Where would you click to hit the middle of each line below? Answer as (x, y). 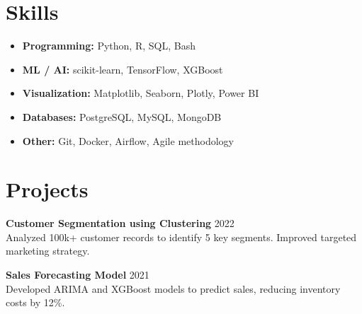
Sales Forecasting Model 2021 (78, 274)
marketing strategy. (48, 251)
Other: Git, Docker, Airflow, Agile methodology (128, 140)
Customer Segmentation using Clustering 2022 (120, 223)
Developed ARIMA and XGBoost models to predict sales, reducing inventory (173, 288)
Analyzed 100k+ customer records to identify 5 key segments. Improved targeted (181, 237)
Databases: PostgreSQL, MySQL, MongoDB (122, 116)
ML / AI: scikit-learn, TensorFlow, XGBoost (123, 69)
